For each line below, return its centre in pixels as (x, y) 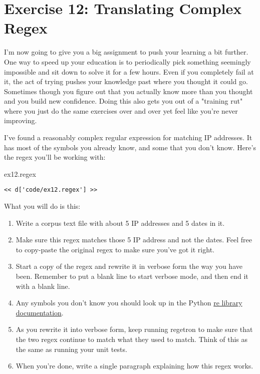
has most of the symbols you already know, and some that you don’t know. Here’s (130, 147)
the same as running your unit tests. (71, 349)
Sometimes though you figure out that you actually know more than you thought (128, 91)
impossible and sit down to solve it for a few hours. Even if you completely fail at (129, 71)
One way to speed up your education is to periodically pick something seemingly (127, 61)
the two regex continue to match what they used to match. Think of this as (132, 339)
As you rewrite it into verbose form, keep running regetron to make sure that (134, 329)
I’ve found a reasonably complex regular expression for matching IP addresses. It (128, 137)
